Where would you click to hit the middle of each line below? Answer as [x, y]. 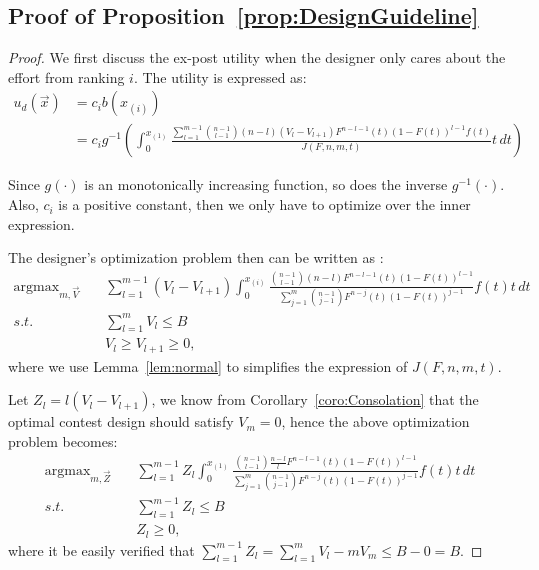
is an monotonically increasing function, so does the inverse [266, 184]
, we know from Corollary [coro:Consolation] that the [315, 399]
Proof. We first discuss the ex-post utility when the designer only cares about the [257, 57]
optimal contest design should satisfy [121, 421]
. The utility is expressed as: [220, 76]
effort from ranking [66, 76]
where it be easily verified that [101, 549]
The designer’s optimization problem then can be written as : [196, 257]
